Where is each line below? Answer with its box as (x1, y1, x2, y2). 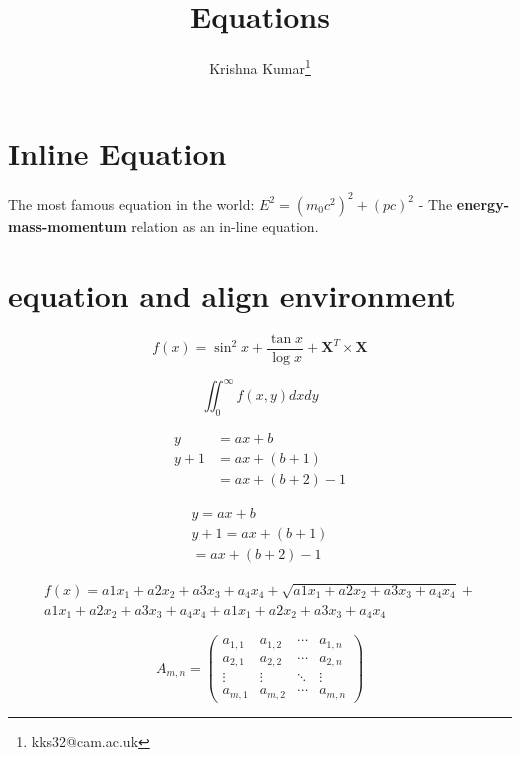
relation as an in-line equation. (131, 215, 319, 236)
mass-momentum (8, 215, 127, 236)
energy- (456, 193, 510, 214)
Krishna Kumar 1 (209, 55, 311, 78)
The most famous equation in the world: (8, 193, 255, 214)
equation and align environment (8, 274, 456, 315)
